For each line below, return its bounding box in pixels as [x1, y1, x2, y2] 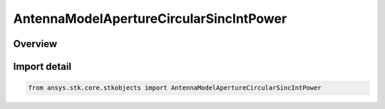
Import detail [13, 61, 71, 73]
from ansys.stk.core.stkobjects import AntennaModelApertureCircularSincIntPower [28, 84, 322, 92]
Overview [13, 38, 58, 50]
